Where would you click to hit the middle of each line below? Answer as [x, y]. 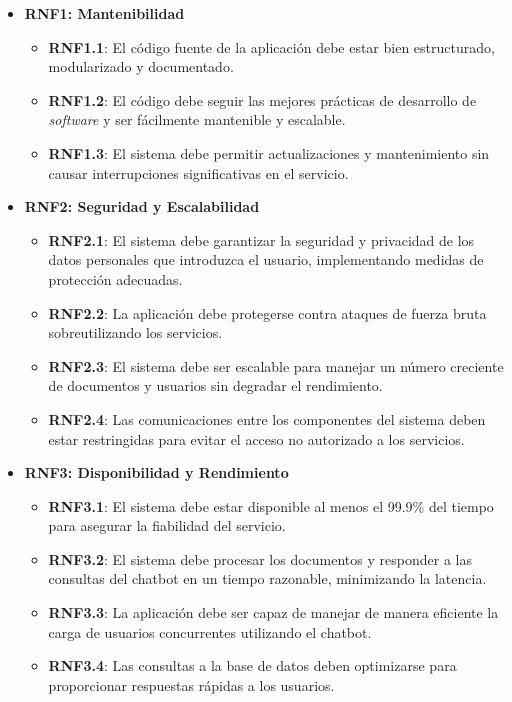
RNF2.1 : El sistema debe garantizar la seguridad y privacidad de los [261, 239]
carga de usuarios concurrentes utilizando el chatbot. [210, 631]
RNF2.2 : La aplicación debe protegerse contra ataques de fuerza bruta [267, 312]
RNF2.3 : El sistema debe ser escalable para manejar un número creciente [276, 365]
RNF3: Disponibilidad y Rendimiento [156, 472]
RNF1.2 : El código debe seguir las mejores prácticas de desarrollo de [262, 99]
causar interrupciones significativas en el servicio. [198, 172]
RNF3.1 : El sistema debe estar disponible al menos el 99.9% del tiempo [271, 505]
